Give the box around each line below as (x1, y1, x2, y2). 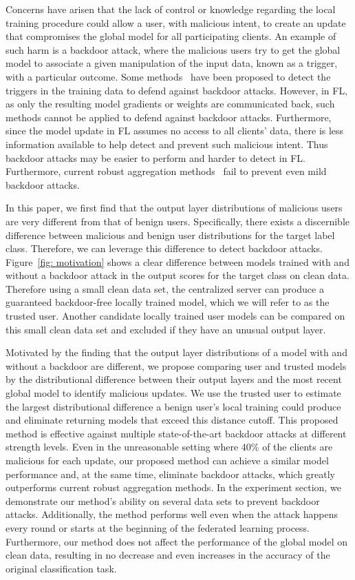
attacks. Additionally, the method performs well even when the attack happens (6, 507, 338, 521)
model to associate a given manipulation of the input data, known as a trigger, (6, 56, 338, 70)
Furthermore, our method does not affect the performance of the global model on (6, 534, 348, 548)
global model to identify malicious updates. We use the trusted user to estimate (6, 386, 341, 400)
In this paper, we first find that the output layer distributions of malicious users (6, 200, 343, 215)
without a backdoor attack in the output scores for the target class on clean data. (6, 268, 349, 282)
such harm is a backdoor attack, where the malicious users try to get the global (6, 42, 341, 56)
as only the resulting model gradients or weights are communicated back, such (6, 96, 335, 111)
